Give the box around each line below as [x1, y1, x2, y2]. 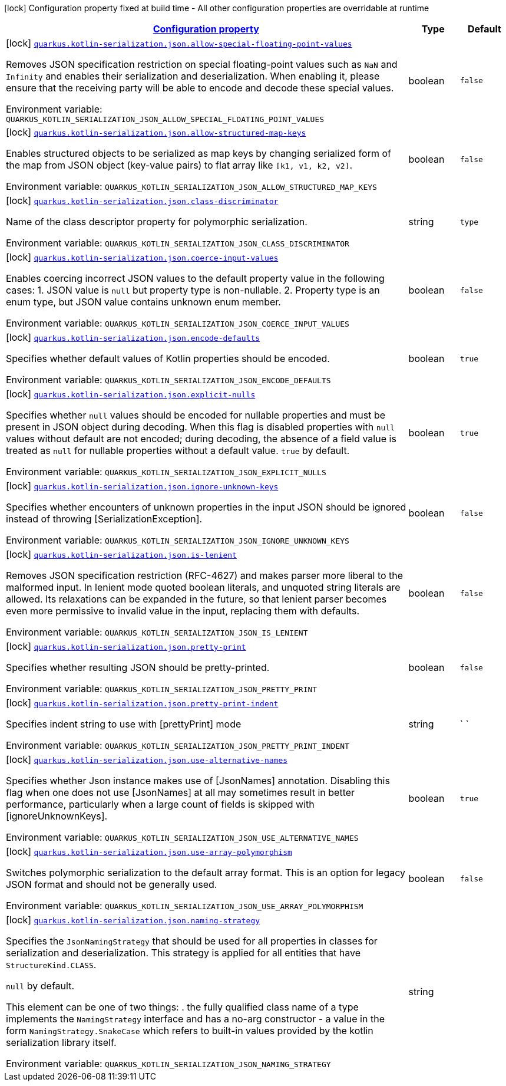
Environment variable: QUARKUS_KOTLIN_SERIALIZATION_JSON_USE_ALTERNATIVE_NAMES [6, 831, 359, 843]
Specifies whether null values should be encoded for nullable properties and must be [6, 409, 386, 421]
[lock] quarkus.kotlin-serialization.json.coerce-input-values [6, 251, 279, 263]
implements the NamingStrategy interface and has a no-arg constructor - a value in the [6, 1013, 385, 1025]
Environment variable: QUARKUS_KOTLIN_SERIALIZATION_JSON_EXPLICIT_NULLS [6, 466, 326, 478]
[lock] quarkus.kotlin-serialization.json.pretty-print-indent [6, 697, 279, 709]
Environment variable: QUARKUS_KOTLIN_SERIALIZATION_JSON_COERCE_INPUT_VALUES [6, 317, 349, 329]
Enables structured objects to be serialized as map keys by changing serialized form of [6, 147, 391, 159]
